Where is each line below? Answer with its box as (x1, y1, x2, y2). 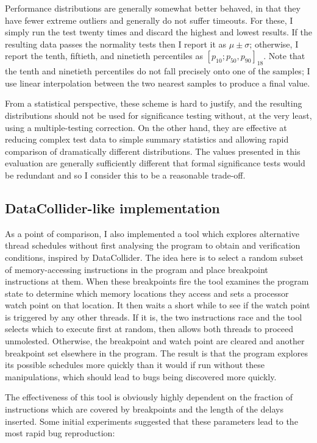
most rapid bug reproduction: (5, 427, 115, 439)
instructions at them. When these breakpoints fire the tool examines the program (5, 275, 309, 288)
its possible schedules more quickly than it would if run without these (5, 358, 265, 371)
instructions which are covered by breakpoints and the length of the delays (5, 403, 284, 416)
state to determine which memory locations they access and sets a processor (5, 286, 289, 299)
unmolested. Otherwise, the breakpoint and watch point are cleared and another (5, 335, 305, 347)
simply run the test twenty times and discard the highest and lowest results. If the (5, 26, 312, 38)
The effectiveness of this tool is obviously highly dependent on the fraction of (5, 391, 293, 403)
